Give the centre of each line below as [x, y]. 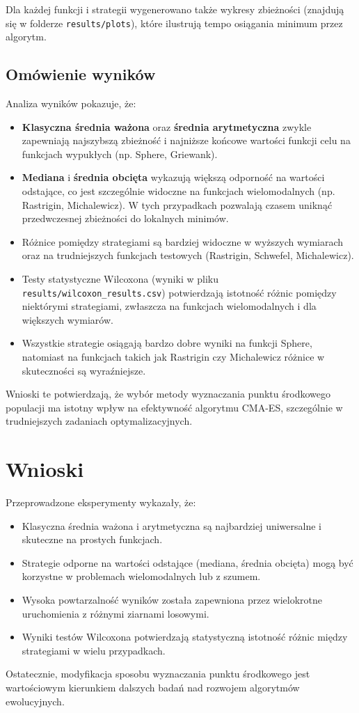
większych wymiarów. [67, 319]
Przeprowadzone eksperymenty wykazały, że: [101, 502]
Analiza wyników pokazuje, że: [71, 103]
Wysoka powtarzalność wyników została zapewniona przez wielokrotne [172, 600]
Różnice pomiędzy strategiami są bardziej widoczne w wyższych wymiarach [183, 241]
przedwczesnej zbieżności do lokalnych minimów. [125, 218]
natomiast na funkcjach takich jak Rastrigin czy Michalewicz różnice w [173, 357]
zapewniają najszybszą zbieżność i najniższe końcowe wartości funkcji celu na [186, 140]
